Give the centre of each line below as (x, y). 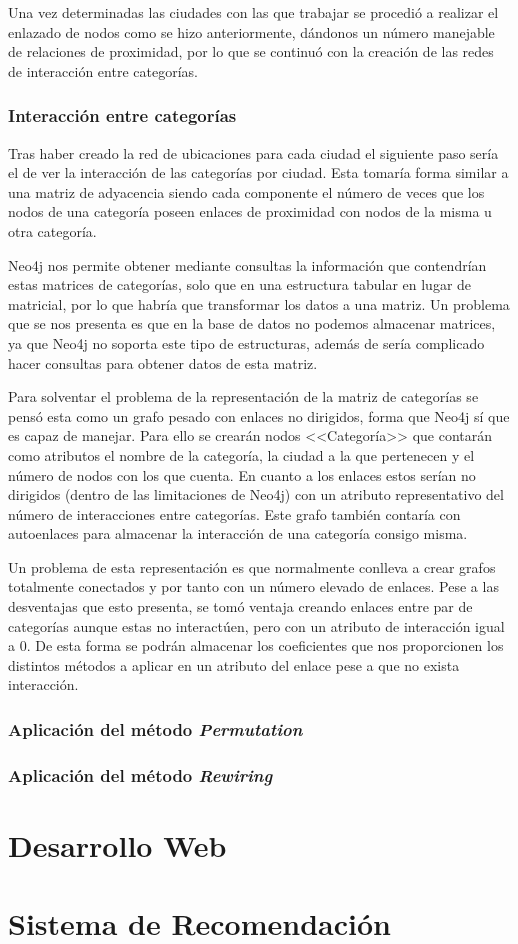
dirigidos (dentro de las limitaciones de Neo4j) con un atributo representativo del (256, 494)
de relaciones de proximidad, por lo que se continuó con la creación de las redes (251, 51)
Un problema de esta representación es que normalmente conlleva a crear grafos (252, 566)
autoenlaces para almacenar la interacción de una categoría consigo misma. (238, 533)
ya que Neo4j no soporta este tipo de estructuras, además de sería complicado (246, 342)
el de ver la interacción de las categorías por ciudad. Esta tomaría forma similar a (258, 172)
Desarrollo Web (117, 844)
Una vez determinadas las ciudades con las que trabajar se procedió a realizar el (253, 12)
